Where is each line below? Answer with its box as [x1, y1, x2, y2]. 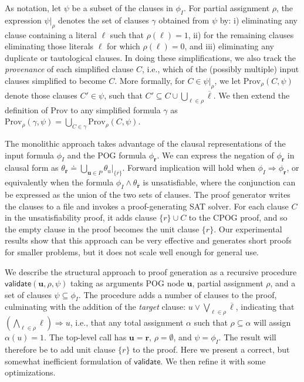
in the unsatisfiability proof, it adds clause [5, 211, 157, 224]
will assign [254, 316, 291, 329]
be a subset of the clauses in [72, 2, 173, 13]
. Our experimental [214, 222, 282, 235]
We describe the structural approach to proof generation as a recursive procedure [5, 265, 297, 278]
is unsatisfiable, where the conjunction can [143, 176, 296, 188]
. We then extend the [213, 89, 290, 101]
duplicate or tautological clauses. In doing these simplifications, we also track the [5, 51, 296, 63]
